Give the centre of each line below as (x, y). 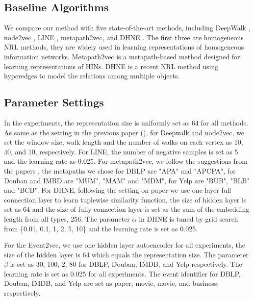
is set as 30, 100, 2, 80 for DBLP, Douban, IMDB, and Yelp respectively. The (126, 264)
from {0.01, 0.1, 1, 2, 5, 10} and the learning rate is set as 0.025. (101, 228)
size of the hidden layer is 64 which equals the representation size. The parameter (126, 254)
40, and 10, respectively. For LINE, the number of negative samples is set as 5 (121, 151)
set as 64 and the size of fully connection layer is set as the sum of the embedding (127, 209)
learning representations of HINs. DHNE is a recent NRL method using (111, 66)
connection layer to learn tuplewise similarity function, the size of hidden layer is (125, 199)
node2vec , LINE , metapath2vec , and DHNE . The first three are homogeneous (124, 37)
